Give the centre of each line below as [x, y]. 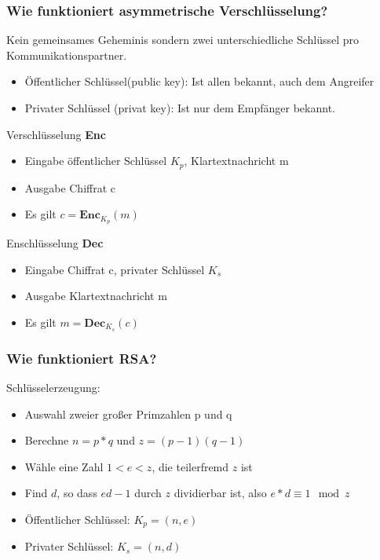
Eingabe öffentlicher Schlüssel [96, 161]
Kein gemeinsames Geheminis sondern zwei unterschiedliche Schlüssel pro [183, 40]
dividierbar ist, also [220, 493]
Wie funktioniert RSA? [82, 358]
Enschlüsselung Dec [55, 243]
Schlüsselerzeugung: [53, 387]
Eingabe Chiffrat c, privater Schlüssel [115, 269]
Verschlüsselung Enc [56, 134]
